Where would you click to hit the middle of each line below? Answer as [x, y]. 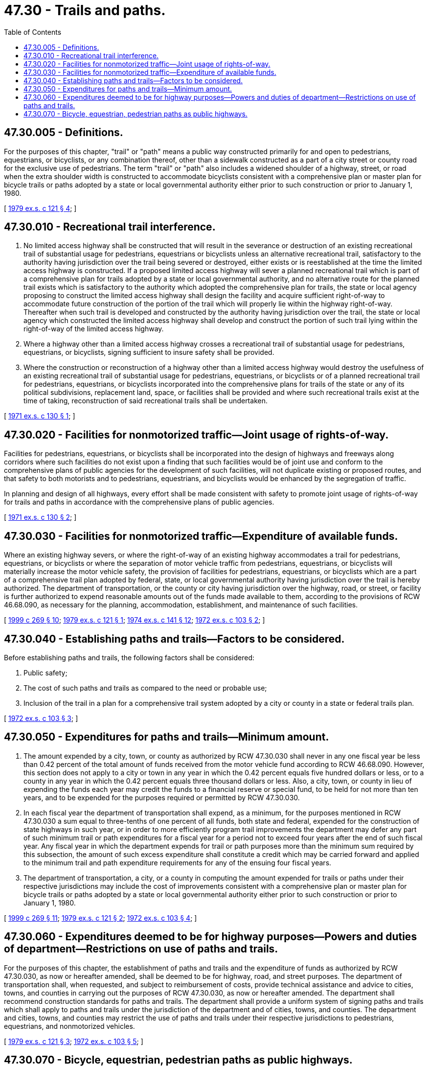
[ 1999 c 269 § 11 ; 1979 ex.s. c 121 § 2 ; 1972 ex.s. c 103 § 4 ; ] [101, 918]
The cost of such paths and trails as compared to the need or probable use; [145, 688]
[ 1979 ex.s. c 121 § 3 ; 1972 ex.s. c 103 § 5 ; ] [74, 1041]
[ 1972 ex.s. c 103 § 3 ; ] [41, 718]
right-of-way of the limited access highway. [94, 329]
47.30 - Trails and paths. [85, 10]
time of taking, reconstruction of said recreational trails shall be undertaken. [146, 401]
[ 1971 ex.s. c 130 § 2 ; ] [40, 517]
